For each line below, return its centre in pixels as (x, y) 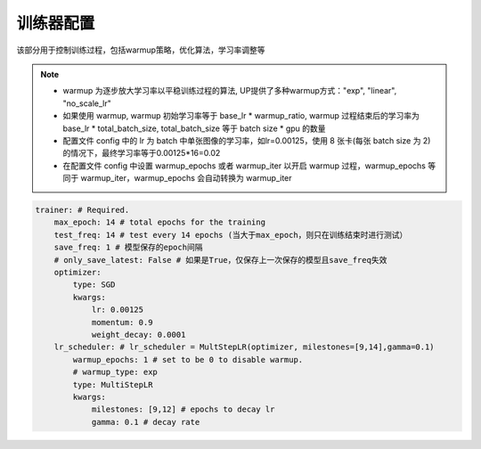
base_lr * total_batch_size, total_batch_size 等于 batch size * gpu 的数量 (194, 128)
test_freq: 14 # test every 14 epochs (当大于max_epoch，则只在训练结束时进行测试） (231, 235)
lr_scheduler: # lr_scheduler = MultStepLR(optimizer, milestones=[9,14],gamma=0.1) (245, 347)
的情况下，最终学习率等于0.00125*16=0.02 (142, 153)
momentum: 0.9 (122, 322)
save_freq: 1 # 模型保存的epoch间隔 (128, 248)
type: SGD (94, 285)
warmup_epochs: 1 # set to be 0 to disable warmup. (188, 359)
